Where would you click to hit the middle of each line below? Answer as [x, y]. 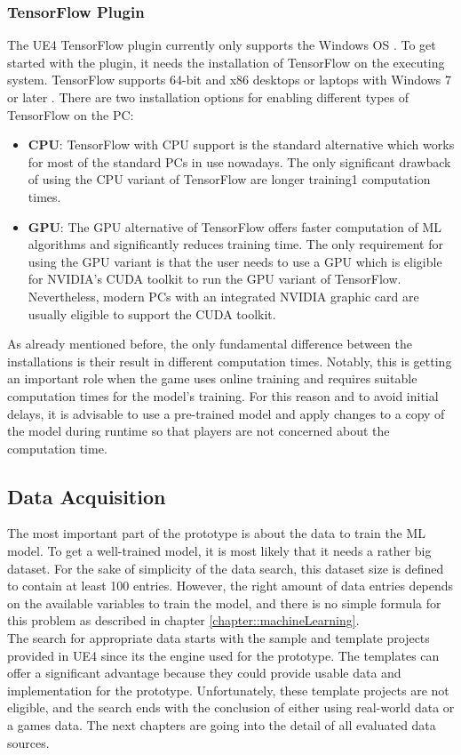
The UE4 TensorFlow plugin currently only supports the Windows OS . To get [222, 45]
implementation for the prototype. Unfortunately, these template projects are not [228, 690]
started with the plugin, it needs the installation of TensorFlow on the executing [226, 62]
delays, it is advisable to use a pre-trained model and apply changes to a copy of [226, 413]
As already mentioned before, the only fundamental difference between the [210, 344]
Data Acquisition [87, 496]
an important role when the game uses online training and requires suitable [212, 378]
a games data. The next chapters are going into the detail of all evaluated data [222, 725]
